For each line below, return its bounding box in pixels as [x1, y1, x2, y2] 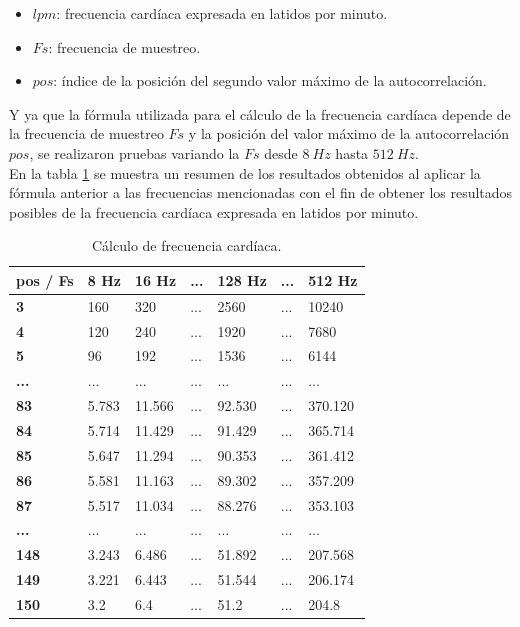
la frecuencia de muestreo [9, 123, 164, 144]
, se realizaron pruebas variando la [29, 142, 240, 163]
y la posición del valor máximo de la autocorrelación [188, 123, 510, 144]
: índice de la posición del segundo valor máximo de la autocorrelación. [53, 70, 487, 91]
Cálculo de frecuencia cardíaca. [92, 235, 282, 256]
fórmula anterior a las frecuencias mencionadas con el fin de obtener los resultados [9, 182, 513, 203]
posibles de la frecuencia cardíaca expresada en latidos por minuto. [9, 201, 419, 222]
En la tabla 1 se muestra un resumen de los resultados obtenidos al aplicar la [9, 162, 481, 183]
